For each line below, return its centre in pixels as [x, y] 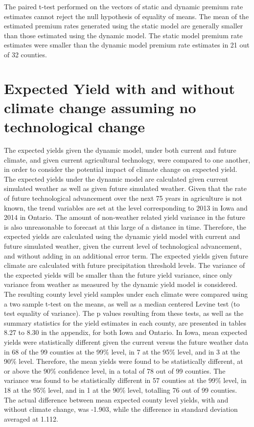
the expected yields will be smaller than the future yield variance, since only [118, 274]
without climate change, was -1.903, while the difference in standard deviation [121, 409]
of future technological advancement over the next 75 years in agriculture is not [123, 198]
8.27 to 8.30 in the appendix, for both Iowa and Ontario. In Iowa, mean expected [126, 332]
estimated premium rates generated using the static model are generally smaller [124, 26]
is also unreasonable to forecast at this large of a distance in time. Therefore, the [125, 226]
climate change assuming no [100, 107]
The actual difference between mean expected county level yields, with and [116, 399]
